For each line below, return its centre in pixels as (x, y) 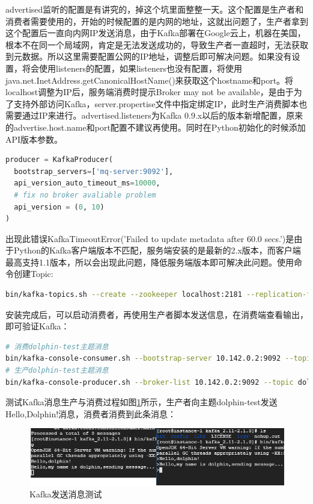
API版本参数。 (34, 139)
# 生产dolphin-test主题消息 (57, 371)
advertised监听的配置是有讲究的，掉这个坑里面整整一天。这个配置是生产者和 (155, 9)
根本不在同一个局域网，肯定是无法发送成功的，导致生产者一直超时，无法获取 (157, 44)
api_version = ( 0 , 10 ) (59, 207)
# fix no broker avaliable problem (85, 195)
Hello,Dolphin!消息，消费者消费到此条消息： (91, 413)
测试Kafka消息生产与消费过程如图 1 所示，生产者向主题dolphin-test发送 (141, 402)
